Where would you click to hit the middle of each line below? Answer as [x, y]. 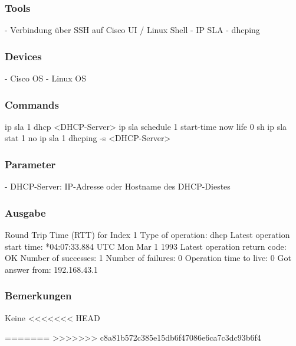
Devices [23, 56]
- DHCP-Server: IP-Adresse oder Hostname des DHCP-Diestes [118, 186]
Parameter [30, 164]
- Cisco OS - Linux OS [45, 78]
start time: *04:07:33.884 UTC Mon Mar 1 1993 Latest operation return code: [146, 246]
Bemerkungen [38, 296]
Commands [32, 104]
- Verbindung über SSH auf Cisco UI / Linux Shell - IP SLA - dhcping [132, 30]
